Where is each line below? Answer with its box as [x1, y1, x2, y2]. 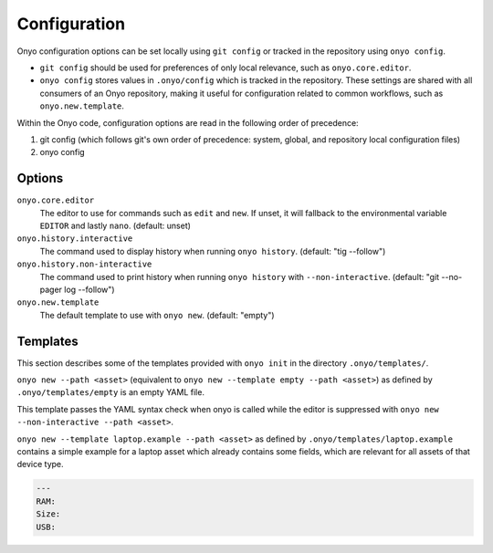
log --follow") [64, 284, 115, 295]
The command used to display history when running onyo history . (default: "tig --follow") [39, 245, 386, 256]
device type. [16, 459, 64, 470]
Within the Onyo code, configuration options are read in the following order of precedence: [16, 117, 360, 128]
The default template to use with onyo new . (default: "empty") [39, 309, 275, 320]
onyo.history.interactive [16, 234, 133, 244]
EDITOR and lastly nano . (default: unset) [39, 220, 192, 231]
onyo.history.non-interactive [16, 259, 152, 269]
